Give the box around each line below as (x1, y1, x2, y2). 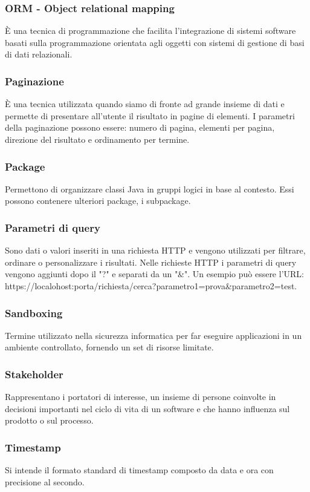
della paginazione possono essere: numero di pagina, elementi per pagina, (5, 121, 275, 134)
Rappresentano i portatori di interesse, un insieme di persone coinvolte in (5, 390, 276, 403)
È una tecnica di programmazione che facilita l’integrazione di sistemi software (5, 24, 296, 37)
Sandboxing (5, 305, 63, 320)
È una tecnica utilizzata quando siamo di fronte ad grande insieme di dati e (5, 97, 285, 110)
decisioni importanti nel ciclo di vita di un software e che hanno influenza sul (5, 402, 290, 415)
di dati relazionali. (5, 48, 73, 61)
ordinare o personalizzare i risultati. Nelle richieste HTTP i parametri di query (5, 255, 297, 268)
